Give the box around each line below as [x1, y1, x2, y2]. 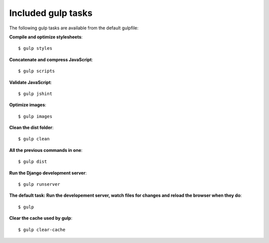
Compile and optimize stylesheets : [9, 34, 83, 40]
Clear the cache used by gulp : [9, 215, 72, 221]
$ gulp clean [18, 136, 50, 142]
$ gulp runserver [18, 182, 60, 187]
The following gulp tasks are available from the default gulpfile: [9, 25, 139, 31]
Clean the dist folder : [9, 124, 54, 130]
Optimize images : [9, 102, 47, 108]
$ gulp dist [18, 159, 47, 164]
